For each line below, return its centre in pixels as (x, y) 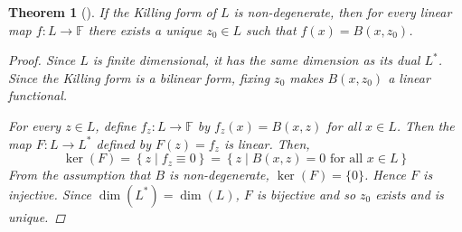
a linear (409, 77)
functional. (38, 95)
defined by (124, 143)
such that (271, 29)
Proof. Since (42, 60)
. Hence (385, 175)
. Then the (425, 125)
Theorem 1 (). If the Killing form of (112, 12)
